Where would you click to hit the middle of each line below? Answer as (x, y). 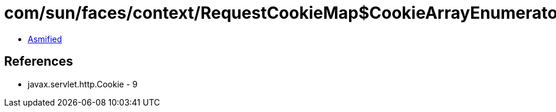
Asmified (45, 39)
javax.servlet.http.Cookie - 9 (83, 84)
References (39, 62)
